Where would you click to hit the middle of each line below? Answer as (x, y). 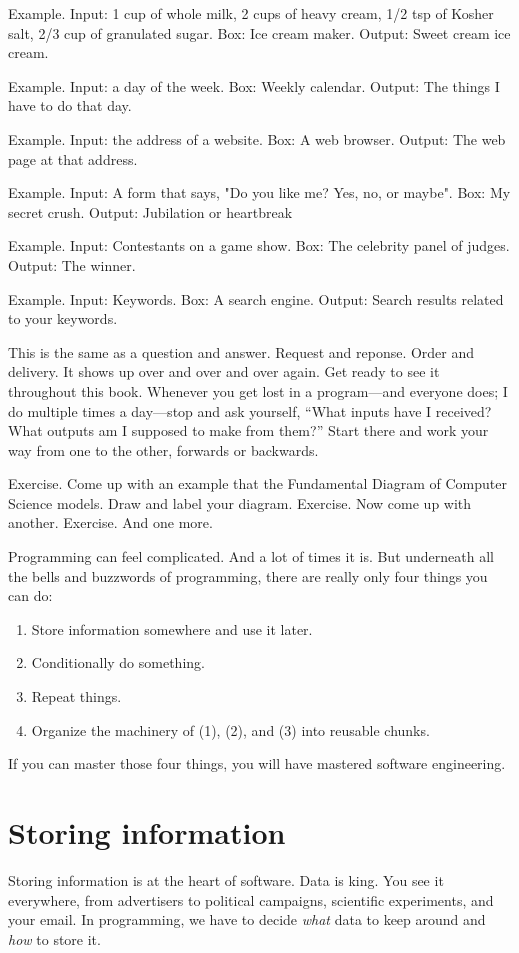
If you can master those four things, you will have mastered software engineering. (257, 763)
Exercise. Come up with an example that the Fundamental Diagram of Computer (257, 483)
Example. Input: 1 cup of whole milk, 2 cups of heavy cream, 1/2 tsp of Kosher (251, 13)
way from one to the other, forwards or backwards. (163, 449)
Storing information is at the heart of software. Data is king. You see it (226, 879)
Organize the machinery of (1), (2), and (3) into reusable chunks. (230, 729)
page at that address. (73, 158)
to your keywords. (63, 318)
